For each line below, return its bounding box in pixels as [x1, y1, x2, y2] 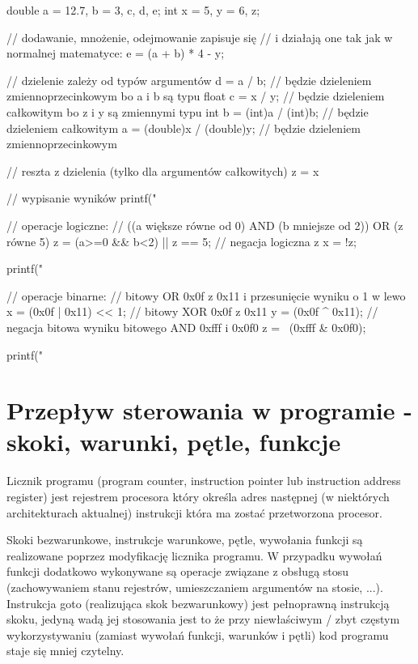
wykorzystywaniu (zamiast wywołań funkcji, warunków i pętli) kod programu [6, 626, 389, 643]
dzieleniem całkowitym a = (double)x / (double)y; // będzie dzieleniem [6, 119, 361, 136]
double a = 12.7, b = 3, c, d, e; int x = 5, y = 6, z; [6, 2, 260, 18]
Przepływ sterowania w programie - [6, 394, 412, 427]
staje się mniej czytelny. [6, 642, 125, 659]
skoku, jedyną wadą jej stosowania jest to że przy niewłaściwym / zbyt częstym [6, 611, 400, 628]
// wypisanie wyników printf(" [6, 189, 157, 206]
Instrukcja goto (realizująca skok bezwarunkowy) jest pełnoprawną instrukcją [6, 594, 390, 611]
